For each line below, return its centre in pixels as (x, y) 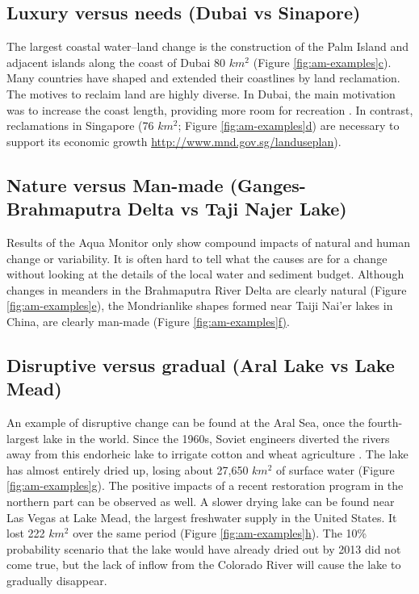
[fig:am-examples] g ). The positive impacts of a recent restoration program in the (205, 485)
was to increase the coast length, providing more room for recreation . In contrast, (210, 109)
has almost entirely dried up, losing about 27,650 (128, 469)
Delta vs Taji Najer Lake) (237, 209)
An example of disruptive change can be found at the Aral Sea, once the (186, 422)
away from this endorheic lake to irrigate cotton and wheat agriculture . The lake (207, 454)
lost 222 (26, 533)
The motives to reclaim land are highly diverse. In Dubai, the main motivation (201, 93)
